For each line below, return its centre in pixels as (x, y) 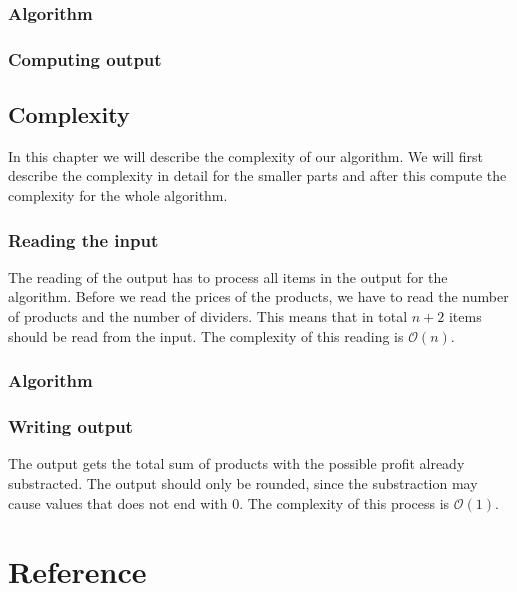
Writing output (70, 426)
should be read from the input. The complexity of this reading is (206, 335)
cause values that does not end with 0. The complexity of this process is (229, 502)
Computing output (85, 58)
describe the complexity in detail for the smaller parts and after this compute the (257, 175)
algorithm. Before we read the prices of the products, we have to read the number (258, 296)
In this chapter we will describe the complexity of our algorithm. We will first (245, 155)
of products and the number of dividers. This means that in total (208, 316)
